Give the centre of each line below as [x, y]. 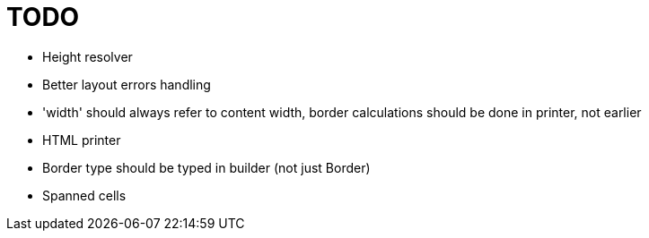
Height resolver [88, 56]
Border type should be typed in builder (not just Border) [206, 167]
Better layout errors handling [127, 84]
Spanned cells [84, 195]
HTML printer [82, 140]
